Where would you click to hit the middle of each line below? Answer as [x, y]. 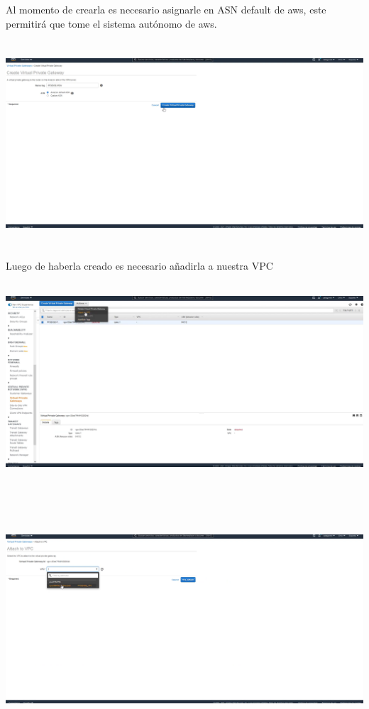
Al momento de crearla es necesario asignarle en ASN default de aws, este [166, 9]
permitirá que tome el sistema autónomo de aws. [111, 23]
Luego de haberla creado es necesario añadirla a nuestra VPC [139, 265]
